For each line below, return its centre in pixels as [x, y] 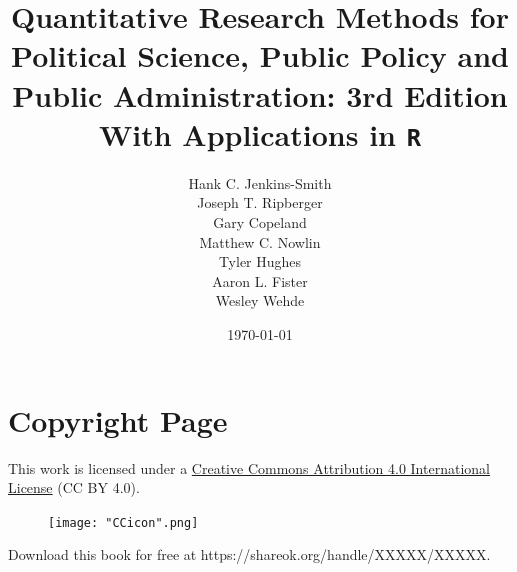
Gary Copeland [260, 222]
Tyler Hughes [260, 261]
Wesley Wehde [260, 300]
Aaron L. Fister [260, 280]
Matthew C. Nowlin [260, 241]
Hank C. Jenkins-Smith [260, 182]
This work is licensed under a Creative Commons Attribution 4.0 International [249, 467]
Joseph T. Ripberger [260, 202]
